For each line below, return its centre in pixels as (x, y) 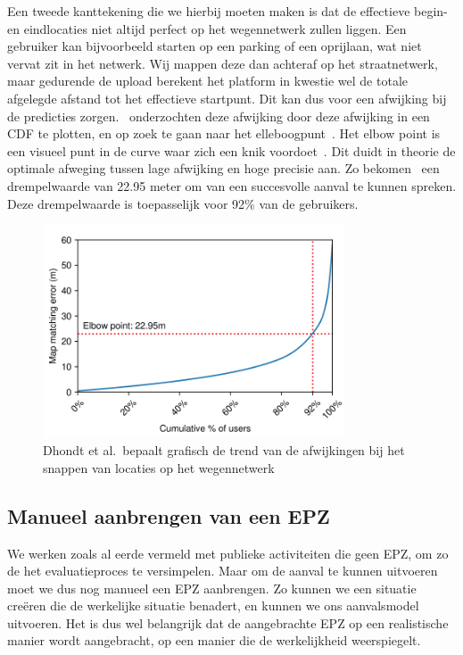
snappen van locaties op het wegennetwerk (159, 467)
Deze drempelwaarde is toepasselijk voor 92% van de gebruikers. (183, 203)
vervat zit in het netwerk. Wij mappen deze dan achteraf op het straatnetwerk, (223, 63)
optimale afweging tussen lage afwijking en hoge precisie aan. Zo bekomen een (223, 168)
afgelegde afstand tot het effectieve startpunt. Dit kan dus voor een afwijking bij (227, 98)
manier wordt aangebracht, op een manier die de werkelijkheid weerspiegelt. (214, 640)
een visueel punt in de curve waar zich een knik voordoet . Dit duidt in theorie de (231, 150)
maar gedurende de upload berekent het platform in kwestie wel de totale (207, 81)
